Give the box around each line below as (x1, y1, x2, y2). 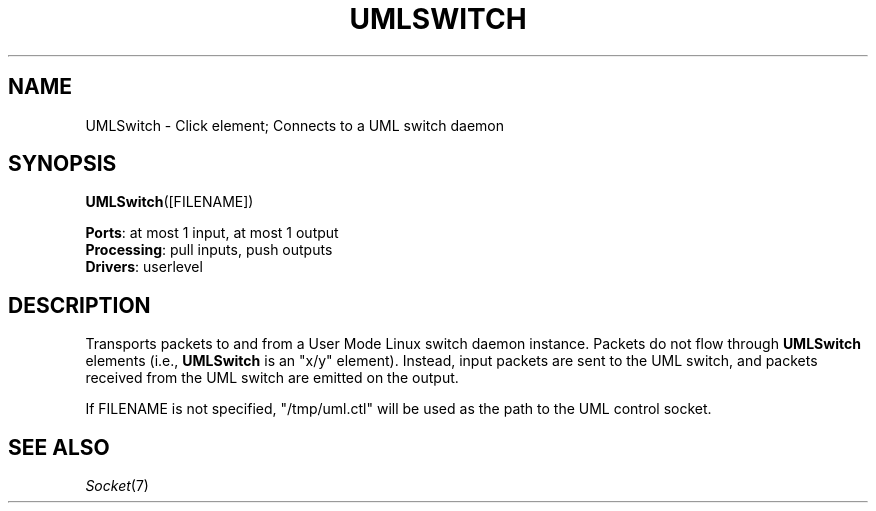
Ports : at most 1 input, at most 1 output (85, 224, 339, 242)
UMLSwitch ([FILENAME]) (85, 193, 254, 211)
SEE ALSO (8, 434, 110, 460)
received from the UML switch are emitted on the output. (85, 369, 459, 387)
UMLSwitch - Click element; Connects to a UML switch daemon (85, 116, 505, 134)
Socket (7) (85, 477, 149, 495)
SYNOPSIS (8, 151, 117, 177)
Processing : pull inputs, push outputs (85, 241, 333, 259)
